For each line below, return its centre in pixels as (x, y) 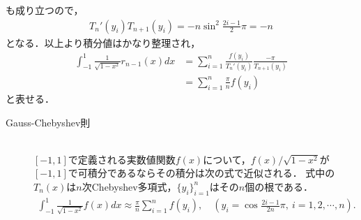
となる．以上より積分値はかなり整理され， (103, 42)
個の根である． (279, 186)
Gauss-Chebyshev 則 (48, 122)
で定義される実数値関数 (122, 159)
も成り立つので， (45, 10)
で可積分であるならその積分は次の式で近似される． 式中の (201, 173)
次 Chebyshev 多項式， (129, 186)
